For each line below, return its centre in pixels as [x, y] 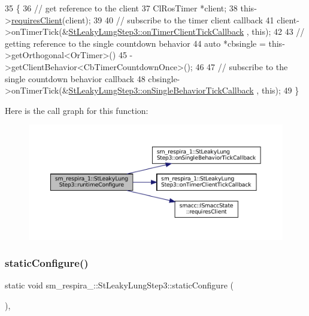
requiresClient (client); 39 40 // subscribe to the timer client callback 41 [143, 19]
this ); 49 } [280, 90]
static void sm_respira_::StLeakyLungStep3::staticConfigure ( [119, 285]
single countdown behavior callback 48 [75, 78]
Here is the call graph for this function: [77, 110]
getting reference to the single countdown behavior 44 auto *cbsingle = [135, 43]
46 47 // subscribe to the [242, 66]
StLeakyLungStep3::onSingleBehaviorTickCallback [161, 90]
